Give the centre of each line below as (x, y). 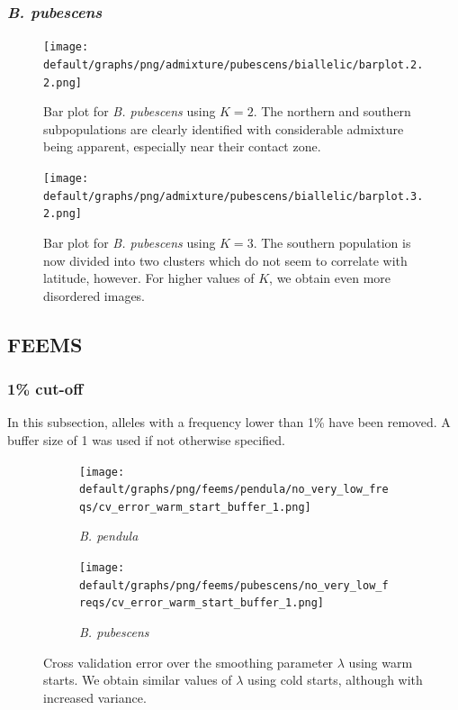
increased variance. (95, 697)
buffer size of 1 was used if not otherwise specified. (146, 439)
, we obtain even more (330, 278)
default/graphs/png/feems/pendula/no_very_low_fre (234, 490)
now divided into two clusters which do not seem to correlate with (225, 260)
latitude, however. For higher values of (149, 278)
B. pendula (109, 536)
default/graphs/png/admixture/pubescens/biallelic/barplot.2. (233, 64)
